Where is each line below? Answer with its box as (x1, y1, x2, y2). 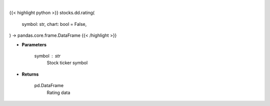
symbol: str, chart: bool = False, (21, 21, 87, 27)
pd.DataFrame (34, 83, 64, 89)
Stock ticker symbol (46, 60, 88, 66)
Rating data (46, 90, 70, 96)
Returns (21, 71, 39, 77)
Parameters (21, 41, 47, 47)
